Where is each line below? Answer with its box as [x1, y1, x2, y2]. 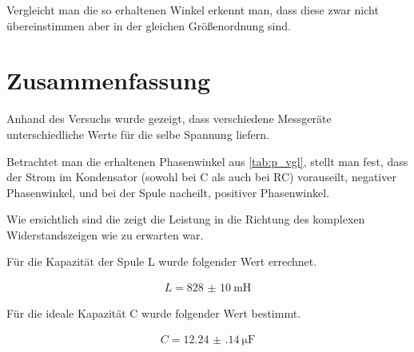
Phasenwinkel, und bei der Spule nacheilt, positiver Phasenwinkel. [6, 184, 330, 200]
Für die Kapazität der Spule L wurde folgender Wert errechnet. [6, 253, 317, 270]
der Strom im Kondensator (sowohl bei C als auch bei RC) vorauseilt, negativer [6, 168, 396, 185]
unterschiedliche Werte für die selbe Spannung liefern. [6, 125, 269, 142]
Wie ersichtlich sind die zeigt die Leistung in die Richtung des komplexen [6, 211, 365, 227]
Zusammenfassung [6, 64, 211, 97]
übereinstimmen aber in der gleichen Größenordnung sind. [6, 17, 291, 34]
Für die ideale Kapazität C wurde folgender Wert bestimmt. [6, 305, 301, 322]
